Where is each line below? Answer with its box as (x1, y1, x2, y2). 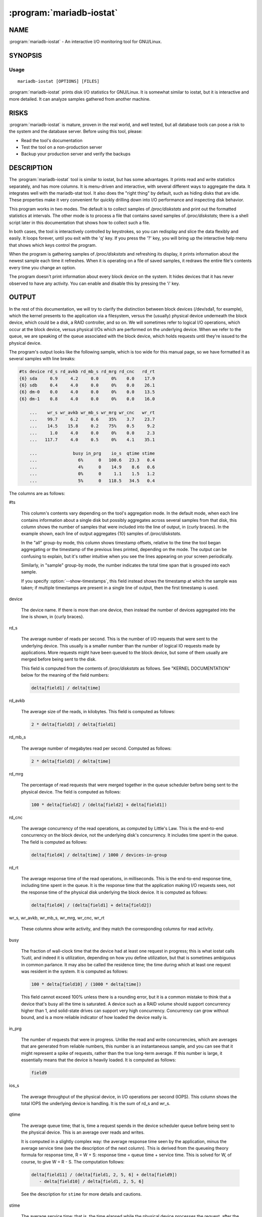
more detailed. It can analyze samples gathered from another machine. (9, 96, 151, 102)
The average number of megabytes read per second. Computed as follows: (21, 745, 172, 751)
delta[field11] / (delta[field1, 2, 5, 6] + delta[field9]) (31, 1172, 178, 1178)
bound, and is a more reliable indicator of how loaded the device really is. (21, 1014, 168, 1020)
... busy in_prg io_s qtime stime (29, 450, 155, 456)
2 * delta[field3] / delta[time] (31, 758, 111, 764)
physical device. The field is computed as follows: (21, 789, 121, 794)
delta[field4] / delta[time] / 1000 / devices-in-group (31, 852, 167, 858)
